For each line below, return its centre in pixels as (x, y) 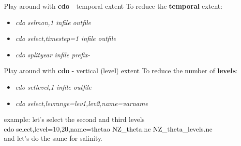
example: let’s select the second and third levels (74, 119)
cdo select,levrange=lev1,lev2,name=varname (82, 103)
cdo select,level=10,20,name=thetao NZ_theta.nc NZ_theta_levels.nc (108, 128)
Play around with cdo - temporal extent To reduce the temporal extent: (113, 6)
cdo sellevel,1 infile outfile (53, 86)
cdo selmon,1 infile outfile (53, 22)
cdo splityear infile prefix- (53, 54)
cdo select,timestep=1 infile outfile (66, 38)
